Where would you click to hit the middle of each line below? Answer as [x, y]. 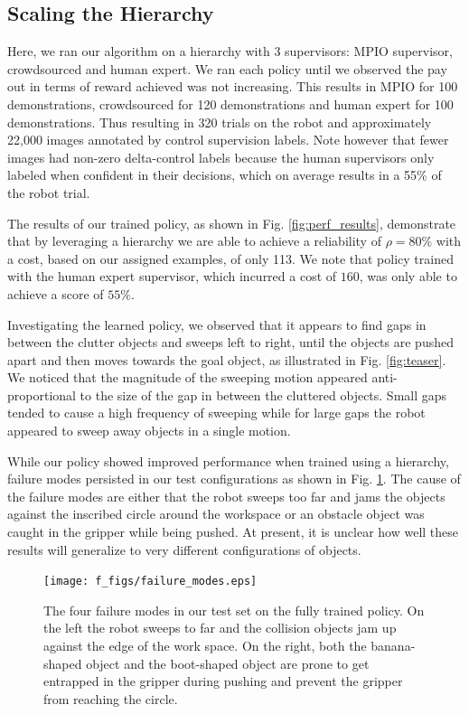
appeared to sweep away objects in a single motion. [149, 431]
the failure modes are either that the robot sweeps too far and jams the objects [226, 496]
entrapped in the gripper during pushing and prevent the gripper [223, 681]
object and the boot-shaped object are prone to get [228, 663]
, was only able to [408, 276]
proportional [42, 395]
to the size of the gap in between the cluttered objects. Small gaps [263, 395]
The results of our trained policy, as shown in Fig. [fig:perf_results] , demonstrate [232, 223]
